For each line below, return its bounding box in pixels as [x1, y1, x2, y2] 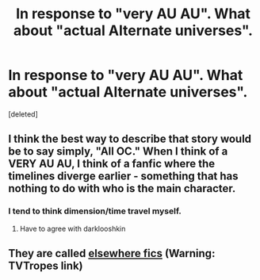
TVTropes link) [8, 259, 83, 273]
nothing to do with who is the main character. [8, 182, 236, 195]
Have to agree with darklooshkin [19, 224, 126, 233]
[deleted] [8, 109, 38, 119]
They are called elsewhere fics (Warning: [8, 247, 216, 260]
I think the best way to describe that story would [8, 132, 252, 146]
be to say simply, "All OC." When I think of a [8, 144, 228, 159]
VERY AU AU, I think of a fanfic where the [8, 157, 216, 171]
